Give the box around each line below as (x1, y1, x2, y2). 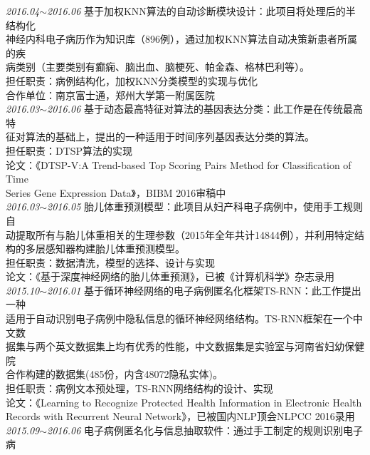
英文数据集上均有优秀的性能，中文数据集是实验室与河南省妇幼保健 (55, 339, 364, 354)
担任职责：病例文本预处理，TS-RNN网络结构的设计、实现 (6, 381, 273, 396)
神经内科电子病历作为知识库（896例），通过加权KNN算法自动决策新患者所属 (6, 31, 357, 46)
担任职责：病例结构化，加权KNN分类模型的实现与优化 (6, 73, 258, 88)
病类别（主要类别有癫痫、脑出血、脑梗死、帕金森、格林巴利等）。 (6, 59, 310, 74)
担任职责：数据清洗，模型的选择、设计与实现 (6, 255, 215, 270)
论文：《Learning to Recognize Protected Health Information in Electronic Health (6, 394, 362, 409)
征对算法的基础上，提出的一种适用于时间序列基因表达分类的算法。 (6, 129, 314, 144)
